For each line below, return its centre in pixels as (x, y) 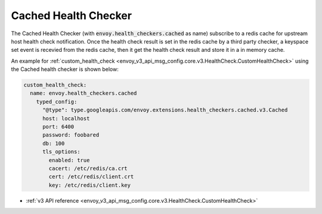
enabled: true (69, 160)
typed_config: (57, 102)
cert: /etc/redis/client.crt (91, 177)
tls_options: (61, 152)
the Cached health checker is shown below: (65, 69)
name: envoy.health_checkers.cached (83, 93)
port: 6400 (58, 127)
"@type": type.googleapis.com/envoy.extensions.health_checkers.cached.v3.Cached (165, 110)
